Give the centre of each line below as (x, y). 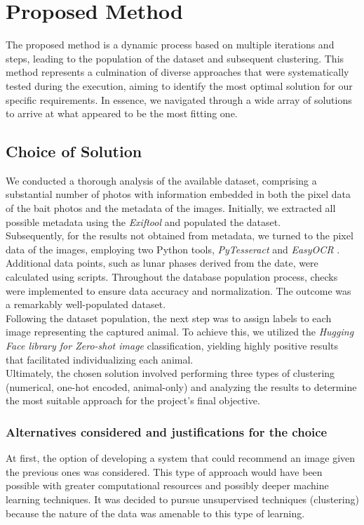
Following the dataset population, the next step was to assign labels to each (169, 318)
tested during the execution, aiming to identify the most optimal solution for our (179, 85)
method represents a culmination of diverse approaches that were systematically (177, 72)
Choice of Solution (74, 151)
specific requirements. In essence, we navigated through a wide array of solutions (179, 99)
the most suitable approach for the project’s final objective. (133, 400)
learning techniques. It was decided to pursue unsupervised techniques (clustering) (182, 499)
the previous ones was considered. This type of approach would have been (164, 471)
